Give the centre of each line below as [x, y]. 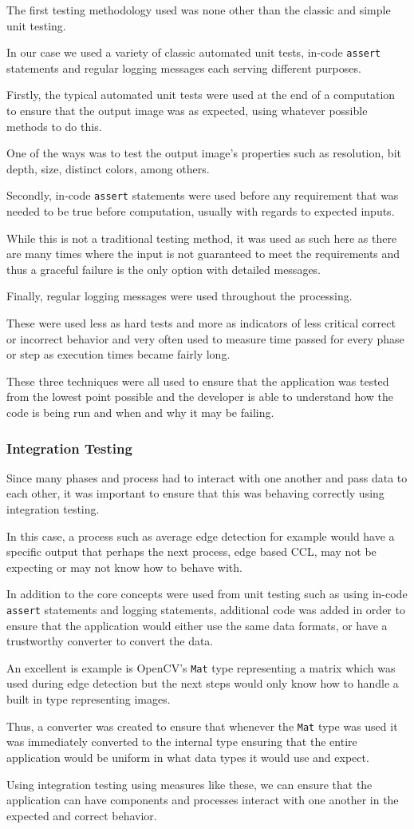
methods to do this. [54, 126]
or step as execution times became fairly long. [118, 354]
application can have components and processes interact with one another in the [203, 800]
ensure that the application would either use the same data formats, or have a [197, 625]
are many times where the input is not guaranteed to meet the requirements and [203, 254]
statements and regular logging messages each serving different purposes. [184, 67]
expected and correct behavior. [82, 815]
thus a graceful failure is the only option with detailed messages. [164, 269]
